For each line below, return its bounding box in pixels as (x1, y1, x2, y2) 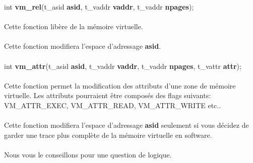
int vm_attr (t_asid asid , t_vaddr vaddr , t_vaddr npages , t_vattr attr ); (4, 60, 241, 71)
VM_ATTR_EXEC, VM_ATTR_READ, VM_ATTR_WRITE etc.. (4, 100, 221, 110)
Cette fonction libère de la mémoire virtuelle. (4, 21, 143, 32)
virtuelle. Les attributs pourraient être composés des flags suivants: (4, 90, 211, 101)
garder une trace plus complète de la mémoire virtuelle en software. (4, 129, 212, 140)
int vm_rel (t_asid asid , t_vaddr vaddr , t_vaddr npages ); (4, 2, 194, 12)
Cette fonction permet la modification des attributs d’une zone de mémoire (4, 80, 236, 91)
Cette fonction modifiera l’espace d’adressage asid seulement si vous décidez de (4, 120, 249, 130)
